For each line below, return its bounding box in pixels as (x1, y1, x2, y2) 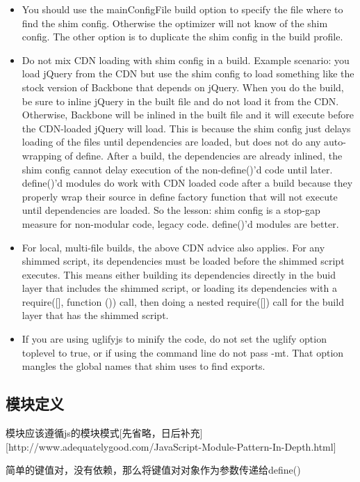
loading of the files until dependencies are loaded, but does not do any (22, 134, 321, 149)
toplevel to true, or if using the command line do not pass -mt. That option (22, 345, 344, 359)
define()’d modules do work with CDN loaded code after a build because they (22, 176, 353, 190)
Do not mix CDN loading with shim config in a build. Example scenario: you (22, 52, 350, 67)
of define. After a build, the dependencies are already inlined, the (65, 148, 343, 162)
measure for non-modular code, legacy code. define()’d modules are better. (22, 216, 339, 231)
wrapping (22, 148, 62, 162)
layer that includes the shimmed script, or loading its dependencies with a (22, 281, 337, 295)
